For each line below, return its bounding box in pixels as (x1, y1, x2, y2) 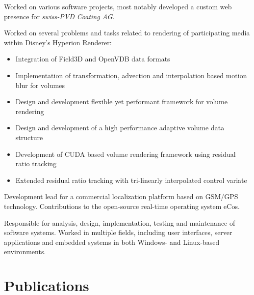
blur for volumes (15, 80, 65, 90)
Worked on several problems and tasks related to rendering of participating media (4, 28, 250, 38)
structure (15, 132, 43, 142)
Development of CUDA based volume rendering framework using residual (15, 148, 236, 159)
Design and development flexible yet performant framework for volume (15, 96, 228, 107)
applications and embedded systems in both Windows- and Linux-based (4, 236, 220, 247)
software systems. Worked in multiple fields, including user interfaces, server (4, 227, 232, 237)
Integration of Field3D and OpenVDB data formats (15, 54, 170, 64)
